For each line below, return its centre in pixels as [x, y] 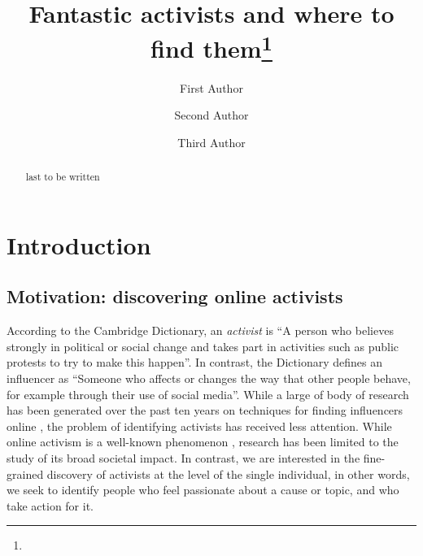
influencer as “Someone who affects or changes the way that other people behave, [209, 378]
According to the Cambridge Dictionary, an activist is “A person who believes [200, 330]
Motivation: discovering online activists [175, 296]
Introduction [79, 244]
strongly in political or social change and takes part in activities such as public [203, 346]
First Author [211, 87]
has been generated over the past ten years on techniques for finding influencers [205, 410]
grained [25, 473]
